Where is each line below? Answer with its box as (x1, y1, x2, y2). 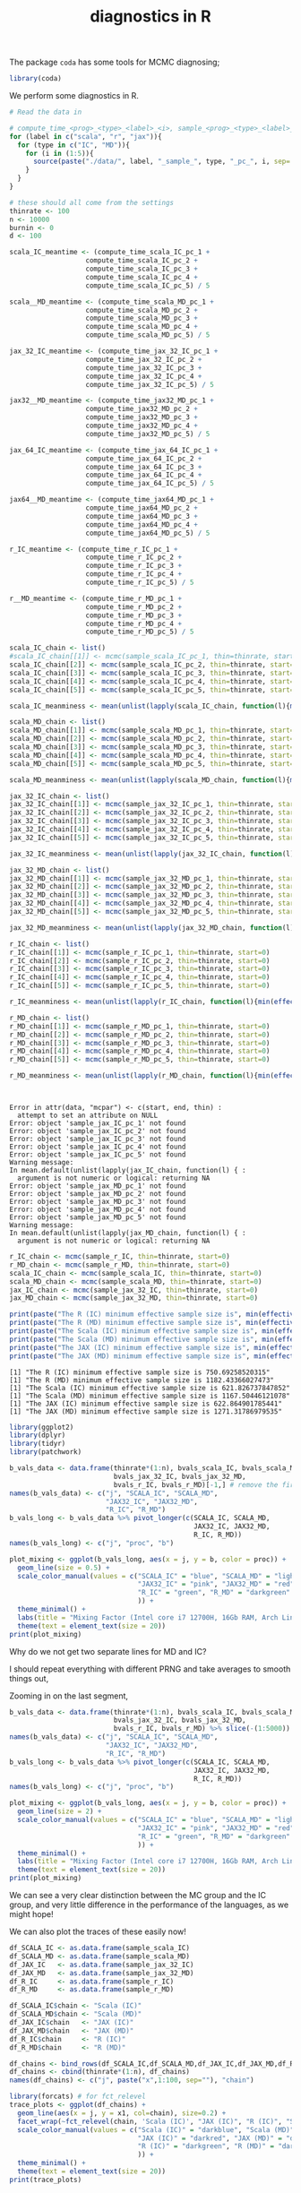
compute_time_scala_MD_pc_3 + (85, 314, 199, 323)
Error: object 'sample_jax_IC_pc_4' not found (9, 1142, 186, 1152)
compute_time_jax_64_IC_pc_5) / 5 (85, 479, 215, 488)
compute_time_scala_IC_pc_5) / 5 (85, 280, 211, 290)
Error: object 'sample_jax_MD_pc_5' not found (9, 1213, 186, 1222)
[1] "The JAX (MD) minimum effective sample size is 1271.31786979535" (9, 1406, 282, 1416)
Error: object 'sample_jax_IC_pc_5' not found (9, 1150, 186, 1159)
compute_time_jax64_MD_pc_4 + (85, 520, 199, 529)
